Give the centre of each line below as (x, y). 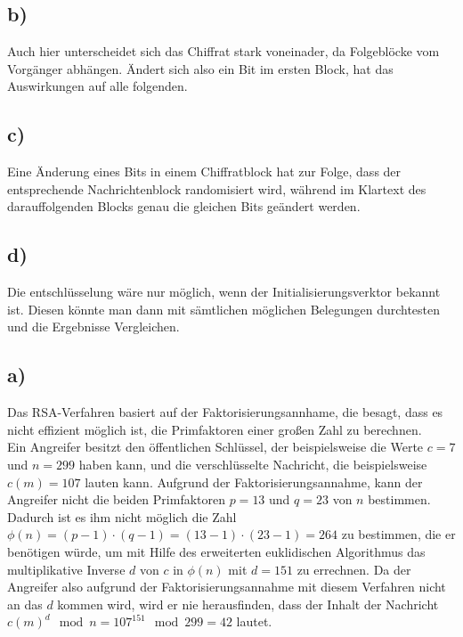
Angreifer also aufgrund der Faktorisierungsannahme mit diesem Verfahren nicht (227, 587)
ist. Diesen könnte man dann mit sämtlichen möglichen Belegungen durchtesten (224, 309)
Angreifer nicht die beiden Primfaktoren (116, 499)
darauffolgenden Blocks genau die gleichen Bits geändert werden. (184, 206)
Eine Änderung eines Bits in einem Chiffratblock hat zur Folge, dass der (204, 171)
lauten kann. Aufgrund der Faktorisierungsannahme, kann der (254, 482)
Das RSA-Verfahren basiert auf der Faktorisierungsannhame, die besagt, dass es (225, 412)
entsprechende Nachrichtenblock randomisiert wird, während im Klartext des (217, 188)
